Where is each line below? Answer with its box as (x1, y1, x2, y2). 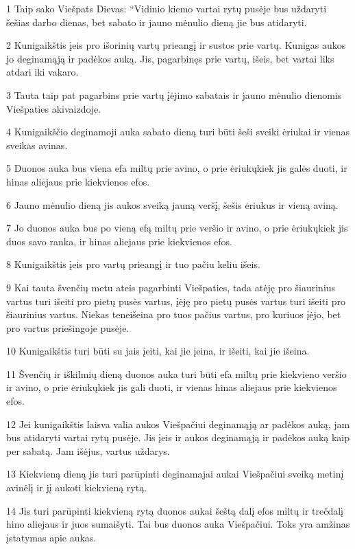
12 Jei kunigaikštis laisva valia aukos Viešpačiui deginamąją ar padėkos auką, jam (6, 416, 350, 431)
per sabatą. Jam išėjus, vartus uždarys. (6, 443, 170, 458)
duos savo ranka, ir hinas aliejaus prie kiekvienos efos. (6, 234, 232, 248)
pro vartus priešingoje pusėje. (6, 320, 130, 335)
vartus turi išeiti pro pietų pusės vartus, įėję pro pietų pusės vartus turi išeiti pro (6, 293, 345, 308)
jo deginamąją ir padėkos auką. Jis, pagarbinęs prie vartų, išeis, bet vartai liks (6, 51, 334, 65)
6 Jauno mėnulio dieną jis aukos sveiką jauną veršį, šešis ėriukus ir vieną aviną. (6, 197, 339, 212)
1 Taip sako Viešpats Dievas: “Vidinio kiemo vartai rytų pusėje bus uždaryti (6, 1, 327, 15)
